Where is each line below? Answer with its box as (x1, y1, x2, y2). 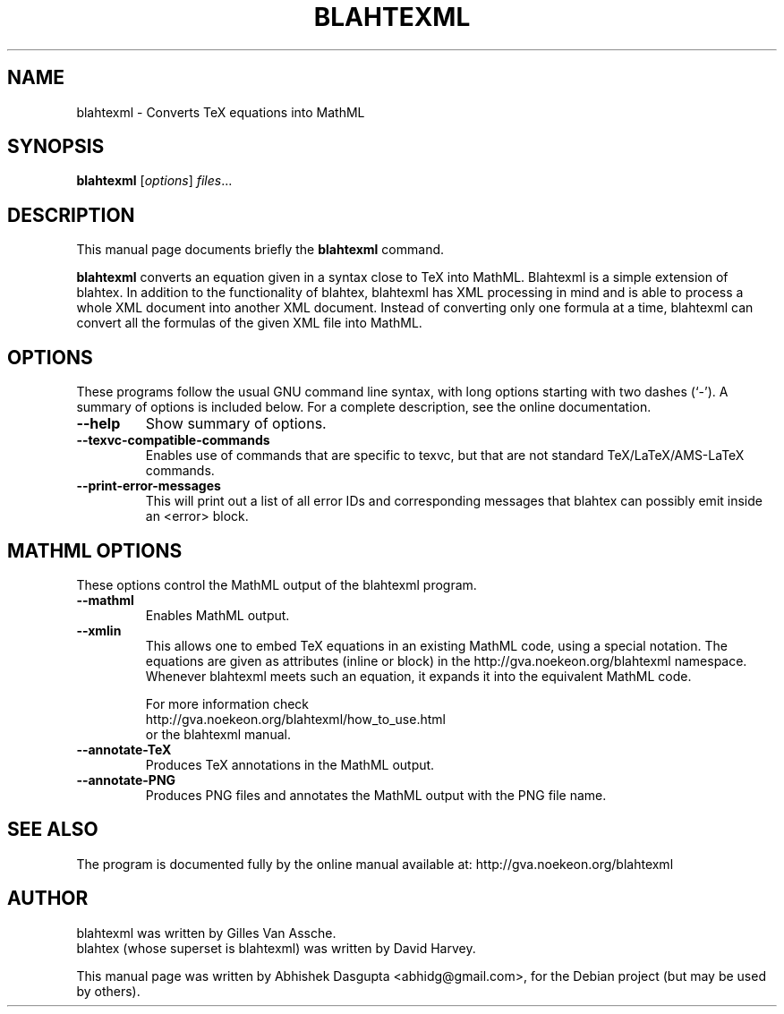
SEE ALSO (7, 818, 98, 841)
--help (76, 414, 121, 433)
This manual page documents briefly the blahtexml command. (76, 242, 445, 258)
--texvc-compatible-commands (76, 432, 270, 448)
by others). (76, 983, 141, 999)
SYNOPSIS (7, 135, 105, 158)
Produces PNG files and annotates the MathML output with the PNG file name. (145, 787, 607, 803)
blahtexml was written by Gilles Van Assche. (76, 925, 337, 941)
